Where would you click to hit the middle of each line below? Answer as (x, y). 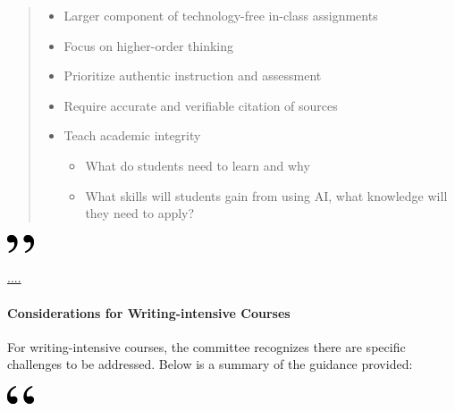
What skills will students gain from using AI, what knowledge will (266, 195)
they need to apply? (140, 213)
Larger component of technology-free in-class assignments (221, 15)
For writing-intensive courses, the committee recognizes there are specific (206, 346)
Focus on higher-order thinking (149, 45)
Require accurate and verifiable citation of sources (201, 105)
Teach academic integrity (132, 135)
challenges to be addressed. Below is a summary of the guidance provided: (210, 364)
